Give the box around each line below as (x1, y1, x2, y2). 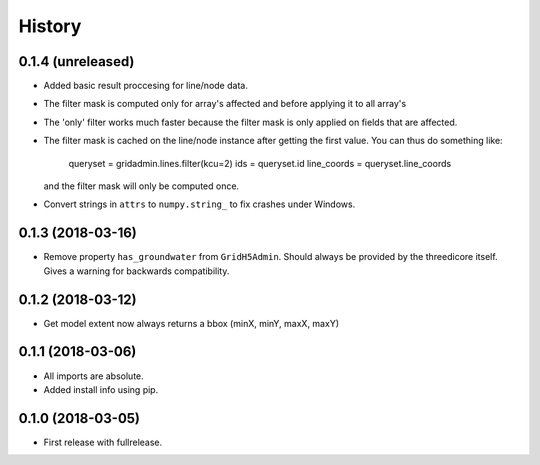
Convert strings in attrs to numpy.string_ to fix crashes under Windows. (43, 198, 356, 210)
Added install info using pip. (43, 383, 159, 395)
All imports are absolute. (43, 370, 144, 382)
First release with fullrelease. (43, 436, 163, 448)
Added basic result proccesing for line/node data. (43, 80, 249, 92)
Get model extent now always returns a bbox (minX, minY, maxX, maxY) (43, 317, 340, 329)
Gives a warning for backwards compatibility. (43, 265, 230, 277)
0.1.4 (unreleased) (18, 53, 135, 70)
